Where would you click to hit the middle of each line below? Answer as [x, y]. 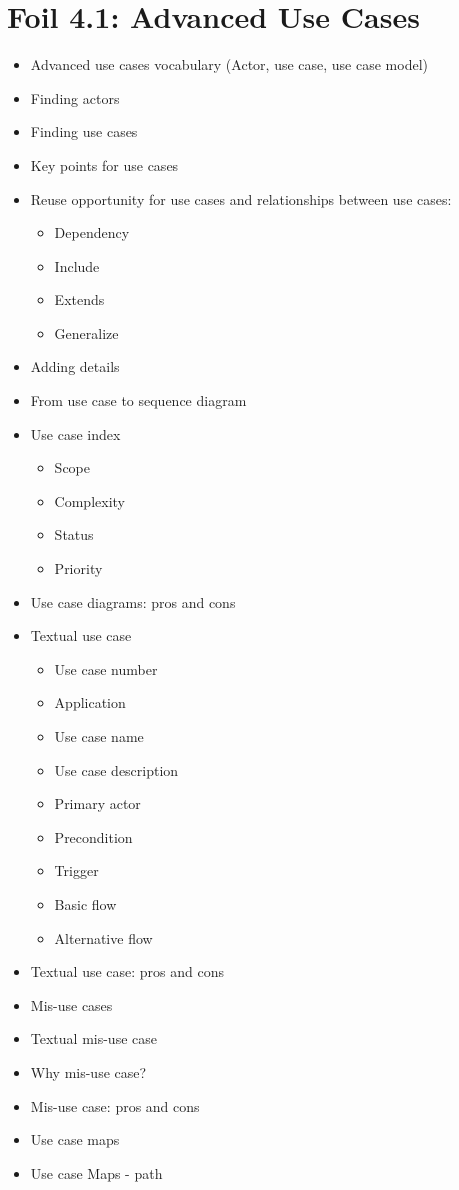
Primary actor [97, 803]
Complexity [89, 500]
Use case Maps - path [96, 1172]
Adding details [75, 366]
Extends [79, 299]
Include [77, 265]
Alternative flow [103, 937]
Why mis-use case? [88, 1071]
